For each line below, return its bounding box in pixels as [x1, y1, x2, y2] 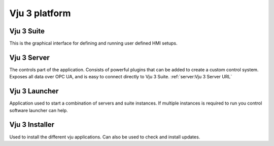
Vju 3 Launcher [9, 87, 59, 95]
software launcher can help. [9, 107, 68, 113]
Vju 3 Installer [9, 120, 55, 129]
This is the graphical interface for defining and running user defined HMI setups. [9, 40, 178, 46]
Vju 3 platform [9, 8, 71, 19]
